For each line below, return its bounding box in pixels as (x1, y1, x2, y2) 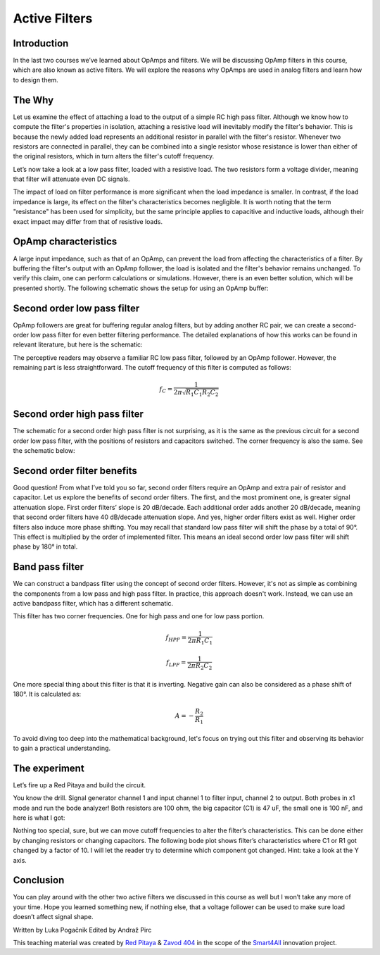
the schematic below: (13, 447, 75, 455)
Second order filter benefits (13, 465, 137, 477)
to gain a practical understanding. (13, 744, 111, 752)
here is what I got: (13, 813, 65, 822)
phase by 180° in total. (13, 542, 78, 551)
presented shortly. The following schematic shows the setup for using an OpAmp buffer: (13, 284, 269, 292)
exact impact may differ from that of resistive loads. (13, 217, 163, 225)
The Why (13, 94, 54, 106)
